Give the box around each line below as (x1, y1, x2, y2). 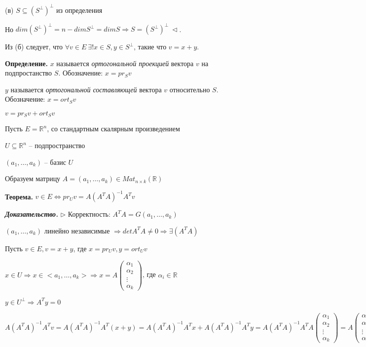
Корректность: (68, 209, 110, 219)
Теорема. (5, 191, 33, 201)
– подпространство (29, 140, 85, 151)
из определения (56, 4, 103, 15)
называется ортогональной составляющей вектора (10, 84, 162, 94)
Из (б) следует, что (5, 41, 63, 51)
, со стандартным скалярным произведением (47, 123, 180, 134)
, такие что (133, 41, 167, 51)
